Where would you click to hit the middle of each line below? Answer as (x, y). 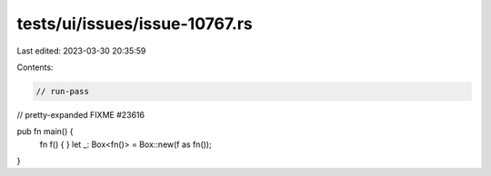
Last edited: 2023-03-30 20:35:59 (81, 51)
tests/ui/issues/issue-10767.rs (135, 24)
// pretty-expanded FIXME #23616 (81, 114)
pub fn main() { (45, 132)
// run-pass (63, 91)
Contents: (35, 67)
